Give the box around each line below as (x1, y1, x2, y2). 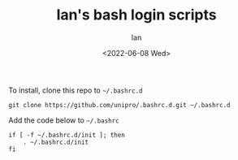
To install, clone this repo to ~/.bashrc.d (8, 85, 143, 95)
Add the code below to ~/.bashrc (8, 115, 119, 125)
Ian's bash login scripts (56, 6, 217, 24)
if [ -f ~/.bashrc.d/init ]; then (8, 131, 126, 139)
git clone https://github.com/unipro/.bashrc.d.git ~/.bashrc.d (8, 101, 231, 109)
